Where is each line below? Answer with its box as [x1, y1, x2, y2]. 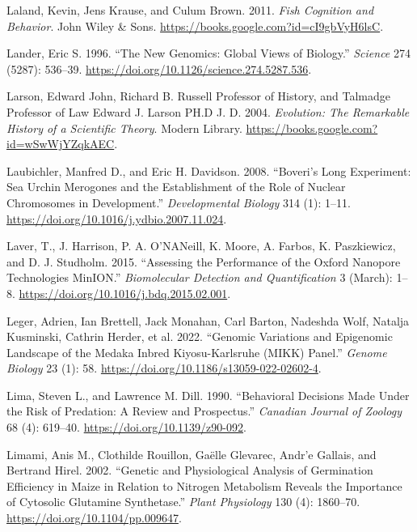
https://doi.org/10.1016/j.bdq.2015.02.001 [19, 284, 228, 301]
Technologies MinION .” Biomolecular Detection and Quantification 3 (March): [6, 269, 393, 286]
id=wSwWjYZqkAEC [6, 135, 115, 152]
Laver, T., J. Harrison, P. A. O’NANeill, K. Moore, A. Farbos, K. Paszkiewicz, [6, 237, 396, 254]
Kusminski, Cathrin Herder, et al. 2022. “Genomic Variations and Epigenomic [6, 328, 393, 345]
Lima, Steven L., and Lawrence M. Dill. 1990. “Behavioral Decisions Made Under [6, 386, 410, 403]
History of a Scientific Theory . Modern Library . [6, 119, 242, 136]
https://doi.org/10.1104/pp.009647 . [6, 509, 182, 526]
